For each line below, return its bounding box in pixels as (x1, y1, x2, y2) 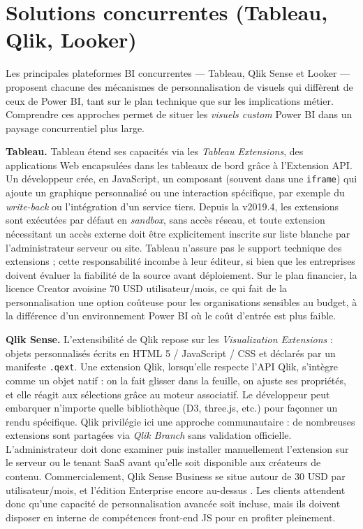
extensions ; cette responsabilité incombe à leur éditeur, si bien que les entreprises (6, 254, 355, 268)
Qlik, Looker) (6, 25, 137, 54)
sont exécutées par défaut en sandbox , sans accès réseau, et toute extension (6, 212, 325, 227)
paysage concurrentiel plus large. (6, 120, 145, 135)
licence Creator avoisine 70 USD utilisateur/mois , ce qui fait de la (6, 281, 288, 296)
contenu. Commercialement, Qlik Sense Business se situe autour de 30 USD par (6, 469, 346, 484)
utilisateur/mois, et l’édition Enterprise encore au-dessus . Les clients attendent (6, 482, 346, 497)
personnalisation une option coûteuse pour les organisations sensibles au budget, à (6, 294, 357, 309)
